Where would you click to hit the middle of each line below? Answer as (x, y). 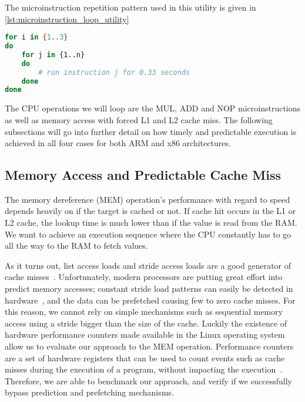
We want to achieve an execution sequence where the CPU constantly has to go (148, 234)
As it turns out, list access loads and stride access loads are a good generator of (148, 265)
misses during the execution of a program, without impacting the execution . (144, 369)
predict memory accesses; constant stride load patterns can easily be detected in (149, 289)
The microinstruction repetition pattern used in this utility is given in (130, 7)
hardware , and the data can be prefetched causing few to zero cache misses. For (150, 300)
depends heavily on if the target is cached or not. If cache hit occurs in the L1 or (150, 211)
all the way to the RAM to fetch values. (76, 246)
